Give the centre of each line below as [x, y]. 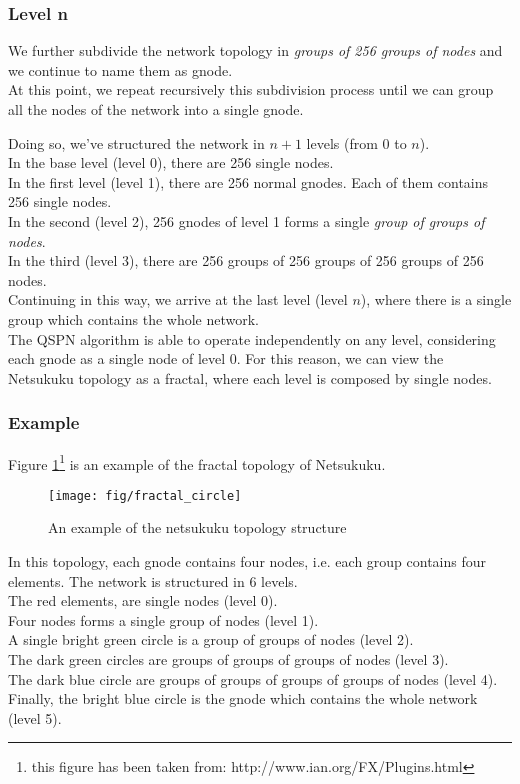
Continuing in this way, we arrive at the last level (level [178, 299]
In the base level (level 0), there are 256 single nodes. [171, 162]
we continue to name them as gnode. [120, 69]
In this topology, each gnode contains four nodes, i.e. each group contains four [247, 561]
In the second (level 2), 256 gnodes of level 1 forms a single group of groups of [246, 220]
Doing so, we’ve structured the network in [136, 142]
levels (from [342, 142]
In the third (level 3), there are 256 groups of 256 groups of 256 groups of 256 [246, 260]
